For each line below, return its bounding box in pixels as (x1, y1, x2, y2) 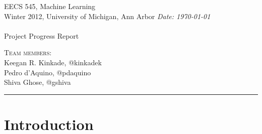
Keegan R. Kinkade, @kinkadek (4, 57, 102, 67)
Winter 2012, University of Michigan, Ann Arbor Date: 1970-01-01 (4, 11, 211, 21)
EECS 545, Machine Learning (4, 1, 96, 11)
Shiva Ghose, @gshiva (4, 77, 71, 87)
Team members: (4, 47, 52, 58)
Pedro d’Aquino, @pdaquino (4, 67, 91, 77)
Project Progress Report (4, 30, 79, 41)
